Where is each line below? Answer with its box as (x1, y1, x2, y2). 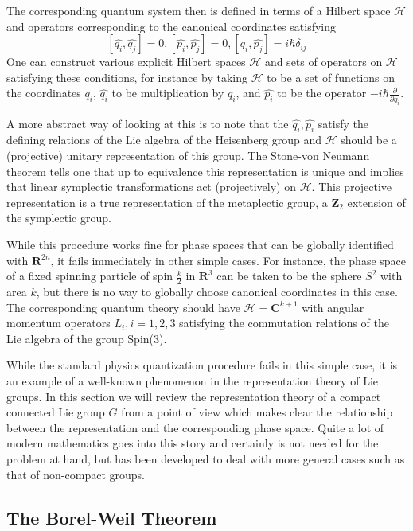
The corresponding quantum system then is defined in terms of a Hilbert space (6, 2, 391, 18)
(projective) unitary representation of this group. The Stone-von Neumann (6, 147, 370, 164)
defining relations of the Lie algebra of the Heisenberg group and (6, 131, 322, 148)
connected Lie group (6, 404, 105, 420)
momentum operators (6, 314, 111, 331)
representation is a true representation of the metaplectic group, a (6, 193, 328, 210)
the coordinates (6, 84, 81, 101)
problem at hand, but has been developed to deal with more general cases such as (6, 450, 405, 467)
